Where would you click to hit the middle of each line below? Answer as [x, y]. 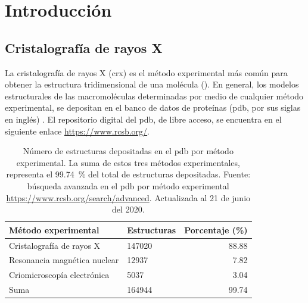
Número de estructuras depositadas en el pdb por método [128, 151]
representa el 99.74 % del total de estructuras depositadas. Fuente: [128, 174]
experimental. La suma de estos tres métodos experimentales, [128, 162]
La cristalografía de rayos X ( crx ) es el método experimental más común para [146, 72]
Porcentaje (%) [216, 229]
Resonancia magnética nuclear [64, 260]
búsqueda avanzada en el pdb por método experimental [128, 185]
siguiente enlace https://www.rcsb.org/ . [77, 131]
